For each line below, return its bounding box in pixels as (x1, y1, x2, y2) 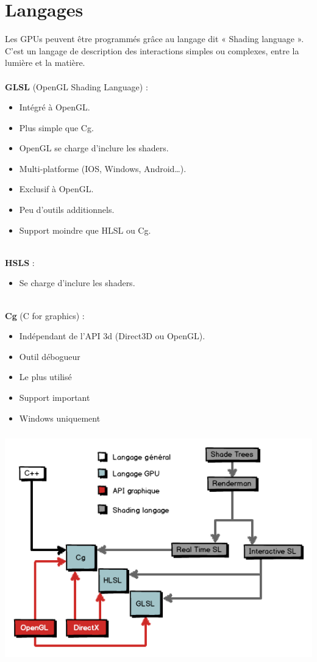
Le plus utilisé (19, 370, 72, 383)
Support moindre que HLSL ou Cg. (19, 223, 151, 236)
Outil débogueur (19, 350, 80, 362)
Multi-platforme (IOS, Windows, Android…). (19, 162, 187, 174)
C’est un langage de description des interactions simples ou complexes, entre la (5, 44, 299, 57)
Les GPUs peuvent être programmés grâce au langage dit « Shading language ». (5, 32, 304, 45)
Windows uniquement (19, 411, 101, 424)
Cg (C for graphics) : (5, 309, 85, 322)
